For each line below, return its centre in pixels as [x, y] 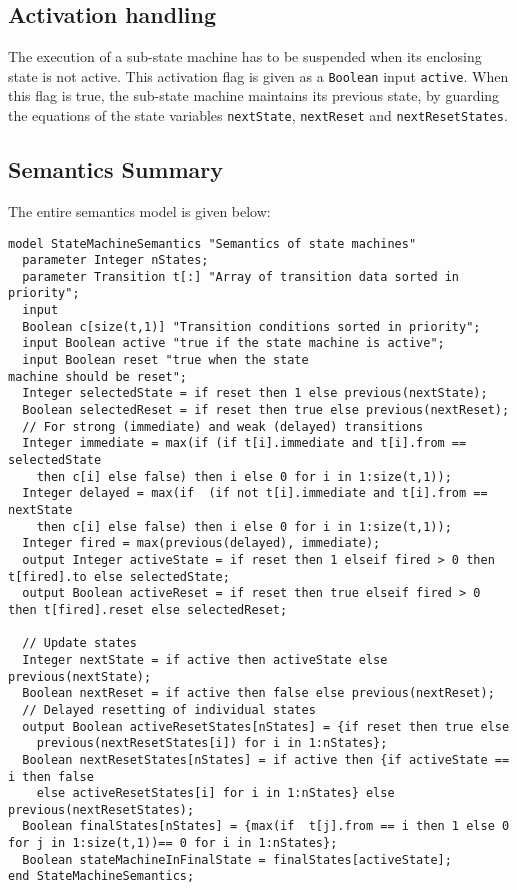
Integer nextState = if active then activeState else [205, 659]
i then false [51, 776]
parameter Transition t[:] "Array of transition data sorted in [241, 276]
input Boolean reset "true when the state [165, 360]
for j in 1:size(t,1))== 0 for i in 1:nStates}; [173, 843]
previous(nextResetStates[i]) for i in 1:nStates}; [212, 743]
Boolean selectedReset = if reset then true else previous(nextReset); [266, 410]
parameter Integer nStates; [115, 260]
